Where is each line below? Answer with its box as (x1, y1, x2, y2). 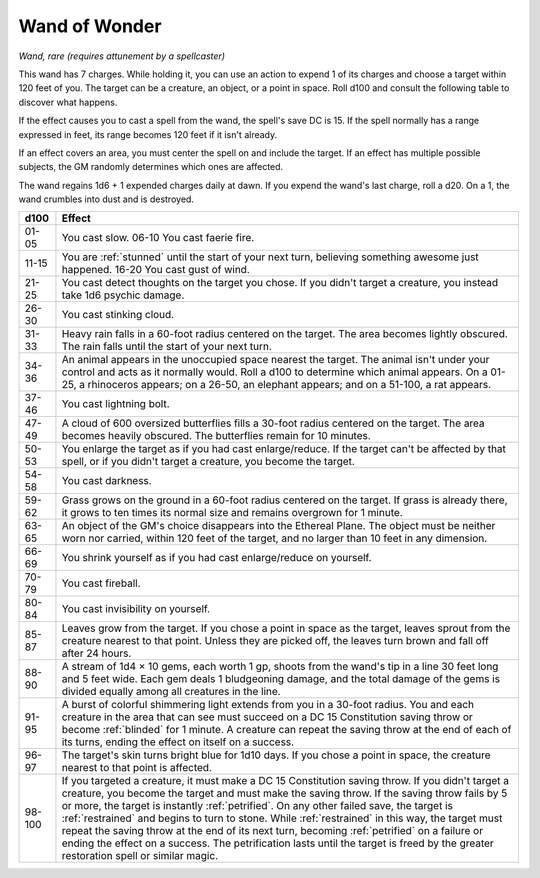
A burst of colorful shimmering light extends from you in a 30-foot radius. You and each (61, 698, 475, 712)
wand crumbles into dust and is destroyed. (18, 193, 195, 205)
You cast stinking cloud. (61, 308, 175, 322)
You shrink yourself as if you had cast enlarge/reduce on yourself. (61, 551, 372, 565)
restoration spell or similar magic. (61, 849, 219, 863)
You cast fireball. (61, 576, 141, 590)
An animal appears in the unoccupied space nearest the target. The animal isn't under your (61, 353, 490, 367)
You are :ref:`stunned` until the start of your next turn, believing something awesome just (61, 250, 479, 264)
